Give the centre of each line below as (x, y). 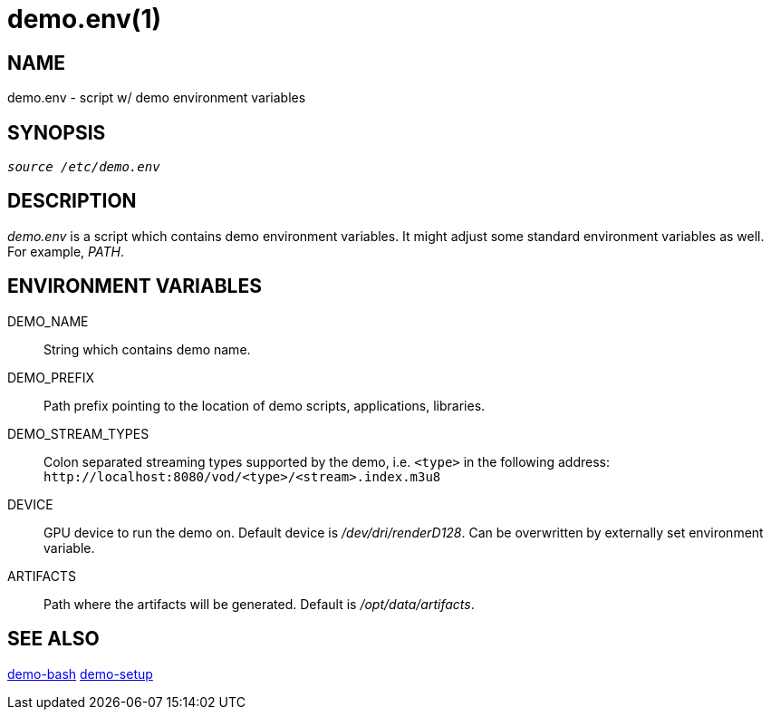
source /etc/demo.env (84, 167)
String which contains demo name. (147, 349)
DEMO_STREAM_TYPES (78, 433)
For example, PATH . (66, 251)
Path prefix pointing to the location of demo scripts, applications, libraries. (265, 405)
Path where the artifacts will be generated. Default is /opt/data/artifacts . (259, 604)
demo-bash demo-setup (80, 673)
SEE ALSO (53, 639)
